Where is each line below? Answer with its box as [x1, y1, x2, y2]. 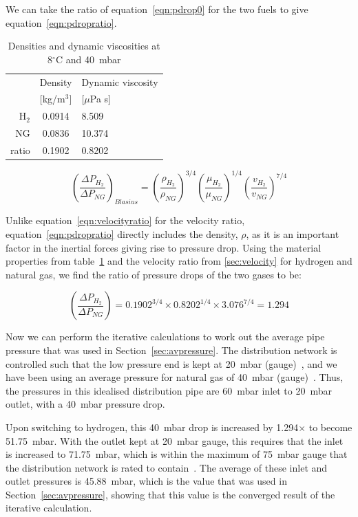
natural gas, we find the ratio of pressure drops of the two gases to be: [6, 267, 302, 281]
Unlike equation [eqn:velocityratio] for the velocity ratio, [6, 213, 245, 228]
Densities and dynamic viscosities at [8, 38, 160, 53]
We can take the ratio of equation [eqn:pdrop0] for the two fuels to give [6, 2, 308, 16]
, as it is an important [246, 226, 339, 241]
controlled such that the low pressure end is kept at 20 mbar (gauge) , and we [6, 356, 337, 371]
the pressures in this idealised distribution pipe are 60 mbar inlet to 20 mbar [6, 383, 332, 397]
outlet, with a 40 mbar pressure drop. [6, 397, 165, 411]
